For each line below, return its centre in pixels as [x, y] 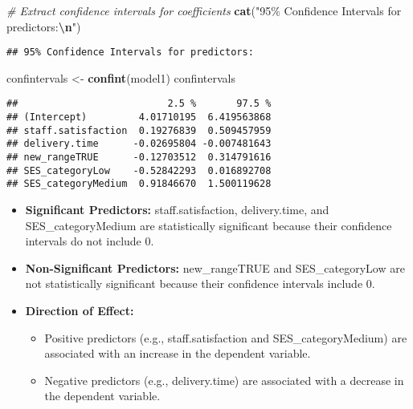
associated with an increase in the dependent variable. [178, 353]
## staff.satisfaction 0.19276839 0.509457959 [139, 130]
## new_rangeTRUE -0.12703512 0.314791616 [139, 158]
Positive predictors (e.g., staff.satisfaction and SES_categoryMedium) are [226, 337]
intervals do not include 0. [90, 241]
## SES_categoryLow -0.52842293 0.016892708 [139, 170]
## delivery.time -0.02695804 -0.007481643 [139, 144]
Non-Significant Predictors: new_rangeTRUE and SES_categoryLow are [215, 267]
